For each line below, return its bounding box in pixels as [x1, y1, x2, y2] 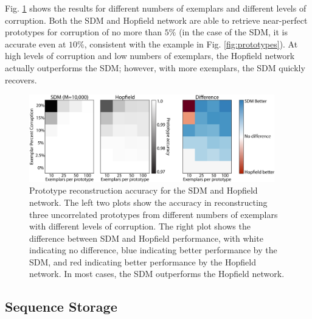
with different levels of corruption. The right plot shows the [29, 220, 251, 233]
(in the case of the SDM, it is [179, 26, 288, 38]
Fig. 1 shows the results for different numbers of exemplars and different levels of [5, 2, 307, 14]
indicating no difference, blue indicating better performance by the [29, 244, 277, 256]
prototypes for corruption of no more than [5, 26, 162, 38]
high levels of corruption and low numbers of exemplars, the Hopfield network [5, 49, 295, 62]
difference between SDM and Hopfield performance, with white [29, 231, 263, 244]
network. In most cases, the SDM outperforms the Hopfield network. [29, 267, 285, 280]
